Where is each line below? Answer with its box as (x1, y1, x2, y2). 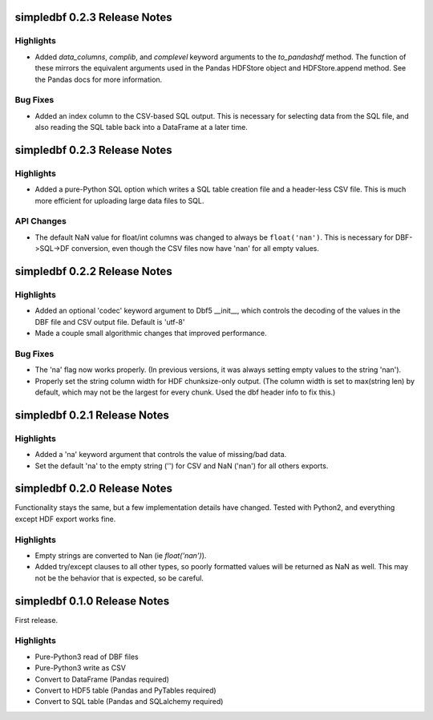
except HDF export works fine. (14, 514, 116, 524)
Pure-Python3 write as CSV (34, 663, 126, 673)
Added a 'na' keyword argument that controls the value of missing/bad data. (34, 450, 287, 459)
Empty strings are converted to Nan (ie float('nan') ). (34, 551, 207, 560)
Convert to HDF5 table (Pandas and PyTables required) (34, 686, 216, 695)
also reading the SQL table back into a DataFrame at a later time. (34, 123, 248, 132)
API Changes (14, 216, 67, 227)
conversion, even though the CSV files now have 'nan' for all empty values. (71, 244, 320, 253)
